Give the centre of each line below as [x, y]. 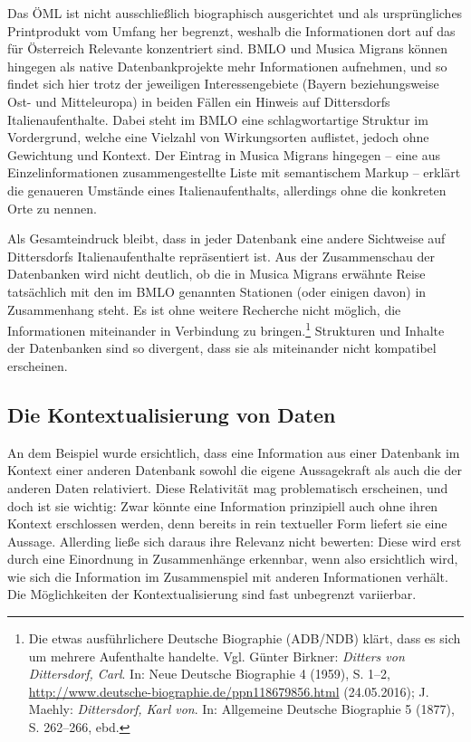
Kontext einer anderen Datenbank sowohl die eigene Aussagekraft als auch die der [235, 470]
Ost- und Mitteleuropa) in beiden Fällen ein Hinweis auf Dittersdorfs [199, 101]
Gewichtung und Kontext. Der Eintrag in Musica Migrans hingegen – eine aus [224, 154]
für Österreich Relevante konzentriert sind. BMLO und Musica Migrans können [228, 48]
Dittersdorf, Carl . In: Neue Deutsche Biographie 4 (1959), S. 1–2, [209, 674]
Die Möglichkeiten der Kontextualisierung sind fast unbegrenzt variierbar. [212, 594]
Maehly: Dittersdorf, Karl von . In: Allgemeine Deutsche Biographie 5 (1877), [241, 709]
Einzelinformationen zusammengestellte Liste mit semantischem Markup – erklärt [234, 172]
